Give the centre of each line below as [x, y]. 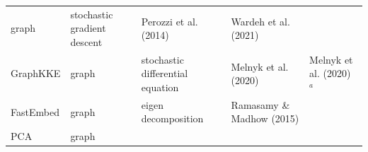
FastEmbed [35, 111]
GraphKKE [36, 73]
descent [86, 41]
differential [165, 73]
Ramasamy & [260, 104]
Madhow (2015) [265, 118]
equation [160, 87]
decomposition [172, 118]
